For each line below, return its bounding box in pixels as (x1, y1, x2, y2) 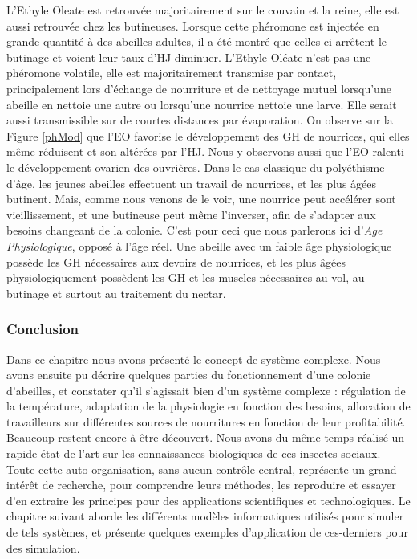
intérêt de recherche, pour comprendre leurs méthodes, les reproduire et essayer (6, 476, 396, 493)
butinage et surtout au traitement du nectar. (6, 284, 226, 301)
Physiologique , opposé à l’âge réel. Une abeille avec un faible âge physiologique (6, 237, 392, 254)
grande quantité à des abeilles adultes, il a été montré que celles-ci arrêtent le (6, 33, 387, 50)
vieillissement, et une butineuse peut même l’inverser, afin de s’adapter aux (6, 206, 376, 222)
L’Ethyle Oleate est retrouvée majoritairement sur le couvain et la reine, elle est (6, 2, 399, 18)
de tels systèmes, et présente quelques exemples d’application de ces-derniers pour (6, 524, 408, 541)
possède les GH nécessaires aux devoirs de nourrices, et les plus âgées (6, 253, 346, 270)
